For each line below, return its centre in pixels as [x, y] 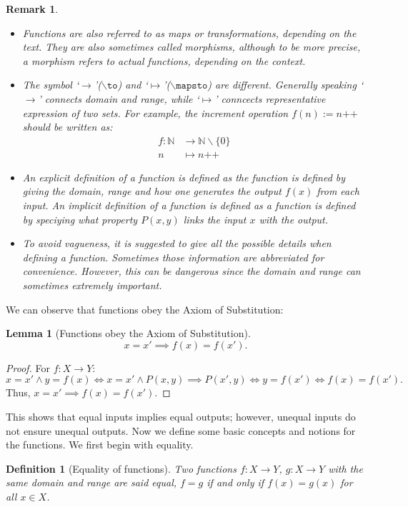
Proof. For [28, 367]
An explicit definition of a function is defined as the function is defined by [184, 177]
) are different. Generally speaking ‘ [285, 85]
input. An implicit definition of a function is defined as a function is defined [189, 205]
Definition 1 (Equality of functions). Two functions [121, 468]
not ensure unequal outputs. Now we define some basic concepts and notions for [181, 430]
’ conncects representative [270, 98]
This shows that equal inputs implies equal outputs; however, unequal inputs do [181, 416]
